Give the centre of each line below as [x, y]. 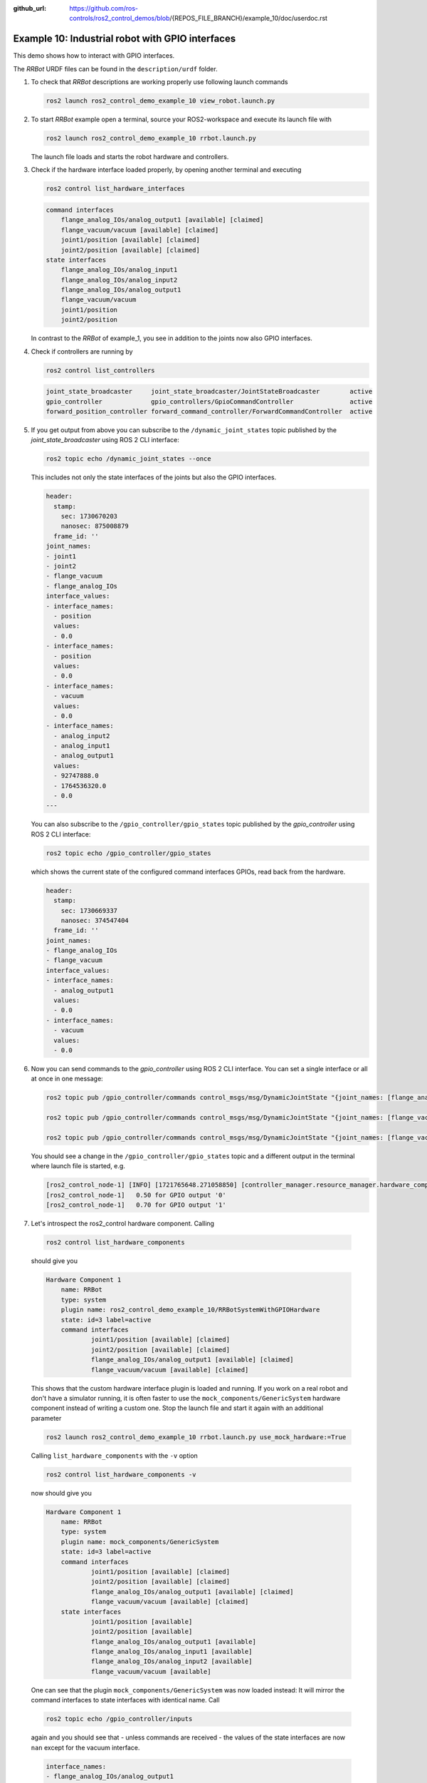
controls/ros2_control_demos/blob [120, 19]
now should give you [61, 1493]
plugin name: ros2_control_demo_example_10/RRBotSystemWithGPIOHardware [190, 1310]
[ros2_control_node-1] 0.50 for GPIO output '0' [136, 1195]
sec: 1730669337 [89, 910]
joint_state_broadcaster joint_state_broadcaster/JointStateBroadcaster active [209, 392]
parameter [46, 1418]
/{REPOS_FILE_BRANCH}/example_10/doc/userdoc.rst [248, 19]
